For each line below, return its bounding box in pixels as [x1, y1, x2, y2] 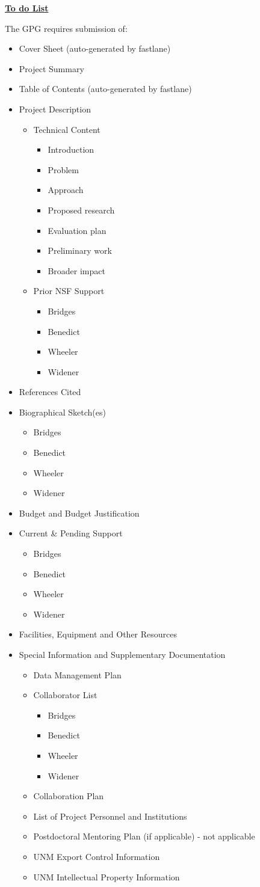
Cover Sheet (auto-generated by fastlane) [19, 42, 171, 55]
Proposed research [48, 203, 115, 216]
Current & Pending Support [19, 527, 123, 539]
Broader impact [48, 264, 105, 277]
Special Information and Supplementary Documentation [19, 648, 226, 660]
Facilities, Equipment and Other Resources [19, 628, 178, 640]
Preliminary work [48, 244, 112, 257]
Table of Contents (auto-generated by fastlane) [19, 82, 192, 95]
